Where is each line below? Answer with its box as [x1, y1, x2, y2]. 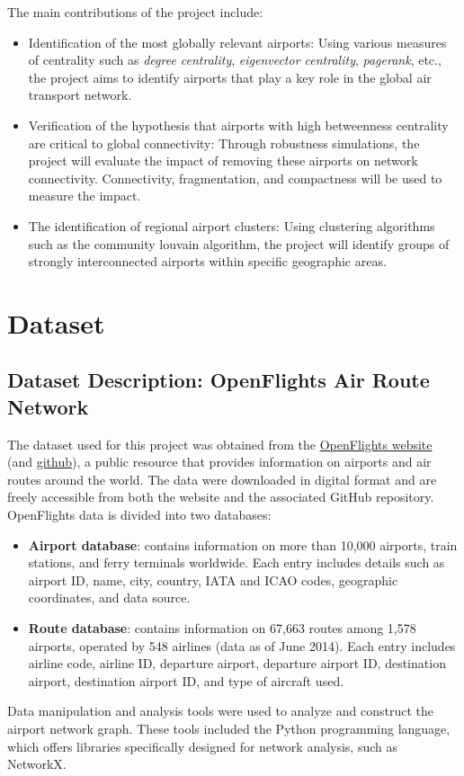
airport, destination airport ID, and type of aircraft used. [28, 671, 344, 690]
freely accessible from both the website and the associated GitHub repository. [7, 487, 434, 506]
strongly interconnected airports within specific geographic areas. [28, 252, 387, 271]
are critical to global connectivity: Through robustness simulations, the [28, 133, 420, 152]
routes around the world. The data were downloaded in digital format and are [7, 469, 437, 488]
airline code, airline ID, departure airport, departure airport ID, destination [28, 654, 446, 673]
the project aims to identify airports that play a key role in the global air [28, 67, 432, 86]
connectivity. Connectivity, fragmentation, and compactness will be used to [28, 168, 442, 187]
